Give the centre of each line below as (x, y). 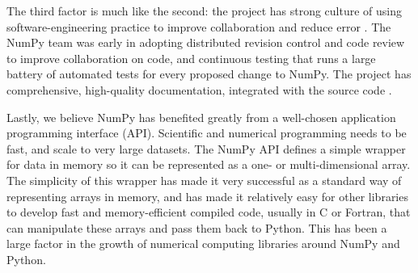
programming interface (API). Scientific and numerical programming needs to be (207, 133)
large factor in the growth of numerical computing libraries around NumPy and (203, 244)
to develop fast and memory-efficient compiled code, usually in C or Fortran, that (209, 212)
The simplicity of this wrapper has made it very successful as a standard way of (204, 180)
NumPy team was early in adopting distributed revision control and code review (206, 42)
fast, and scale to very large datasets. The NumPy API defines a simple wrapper (206, 148)
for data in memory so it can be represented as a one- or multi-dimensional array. (209, 164)
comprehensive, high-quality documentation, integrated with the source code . (199, 89)
